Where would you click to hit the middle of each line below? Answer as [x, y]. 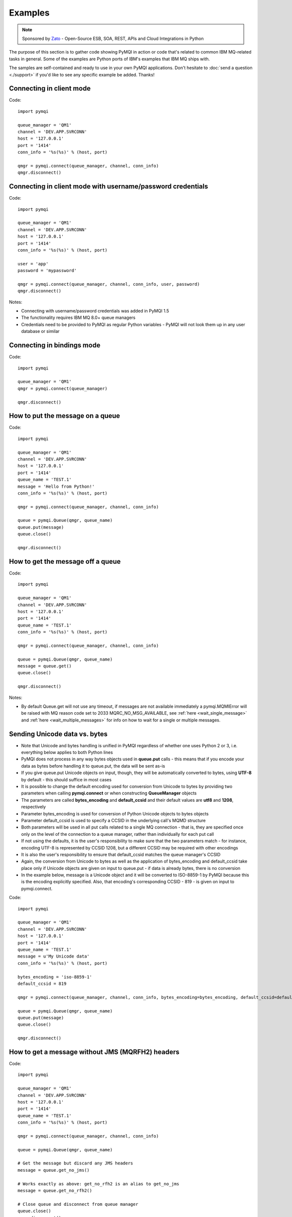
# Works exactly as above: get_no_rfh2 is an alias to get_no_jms [99, 1184]
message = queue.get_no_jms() [54, 1170]
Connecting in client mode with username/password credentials [109, 187]
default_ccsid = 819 [42, 984]
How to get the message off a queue [65, 562]
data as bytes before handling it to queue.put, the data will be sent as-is [93, 766]
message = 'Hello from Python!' [56, 486]
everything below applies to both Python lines [67, 753]
